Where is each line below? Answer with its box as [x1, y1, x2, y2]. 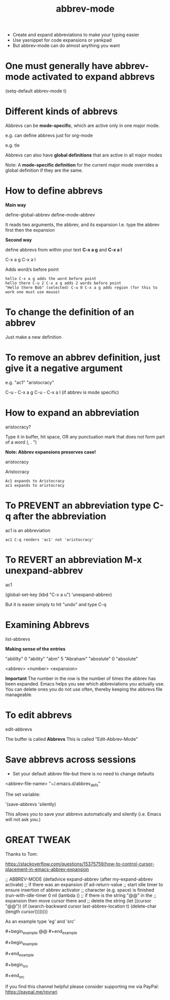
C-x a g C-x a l [5, 257, 36, 262]
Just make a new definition [5, 334, 62, 340]
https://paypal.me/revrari [5, 989, 57, 995]
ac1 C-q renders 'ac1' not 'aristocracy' [5, 537, 94, 542]
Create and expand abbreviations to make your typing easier [12, 32, 140, 38]
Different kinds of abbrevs [5, 106, 118, 117]
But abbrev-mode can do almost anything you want [12, 43, 120, 49]
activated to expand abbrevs [31, 71, 155, 83]
